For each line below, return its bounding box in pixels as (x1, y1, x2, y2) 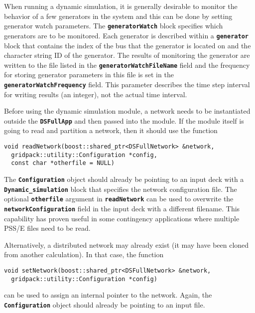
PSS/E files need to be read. (4, 223, 91, 233)
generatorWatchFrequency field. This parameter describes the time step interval (4, 79, 250, 89)
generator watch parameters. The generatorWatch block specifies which (4, 20, 223, 31)
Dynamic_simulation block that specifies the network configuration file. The (4, 183, 237, 194)
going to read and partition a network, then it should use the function (4, 125, 218, 136)
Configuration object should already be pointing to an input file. (4, 299, 205, 310)
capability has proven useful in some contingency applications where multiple (4, 213, 240, 223)
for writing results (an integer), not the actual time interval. (4, 89, 187, 99)
